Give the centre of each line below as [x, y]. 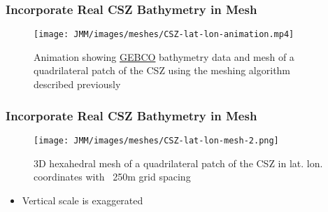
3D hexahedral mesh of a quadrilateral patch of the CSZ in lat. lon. [178, 163]
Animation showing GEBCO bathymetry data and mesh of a [164, 56]
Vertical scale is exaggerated [83, 200]
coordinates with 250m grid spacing [112, 177]
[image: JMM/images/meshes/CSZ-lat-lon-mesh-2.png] [156, 140]
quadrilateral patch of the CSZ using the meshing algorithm [162, 70]
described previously [77, 84]
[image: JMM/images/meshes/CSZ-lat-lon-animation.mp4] [164, 35]
